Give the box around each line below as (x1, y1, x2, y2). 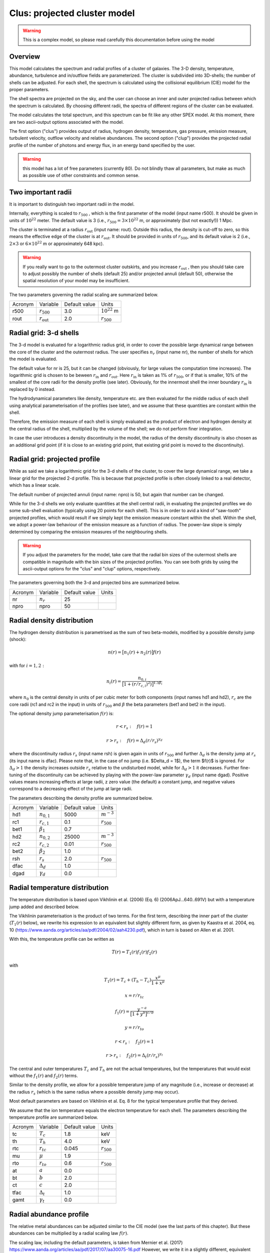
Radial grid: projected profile (9, 455, 100, 464)
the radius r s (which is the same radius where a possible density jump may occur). (9, 1089, 179, 1096)
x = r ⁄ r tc (124, 993, 144, 999)
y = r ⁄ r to (124, 1025, 144, 1031)
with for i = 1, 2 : (9, 662, 44, 669)
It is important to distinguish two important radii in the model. (9, 201, 135, 207)
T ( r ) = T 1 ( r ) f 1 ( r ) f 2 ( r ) (111, 949, 157, 956)
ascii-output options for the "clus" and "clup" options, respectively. (22, 566, 161, 572)
